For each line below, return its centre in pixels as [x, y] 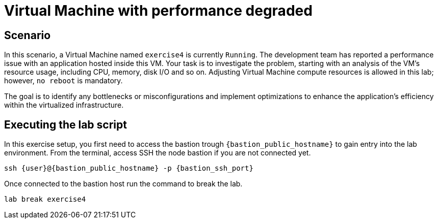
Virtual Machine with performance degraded [158, 11]
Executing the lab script [66, 124]
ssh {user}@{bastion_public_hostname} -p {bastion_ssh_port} [129, 168]
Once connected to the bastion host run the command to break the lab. [123, 184]
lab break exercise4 [45, 199]
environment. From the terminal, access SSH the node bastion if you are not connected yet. [158, 153]
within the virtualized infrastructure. [64, 105]
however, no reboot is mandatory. [63, 81]
